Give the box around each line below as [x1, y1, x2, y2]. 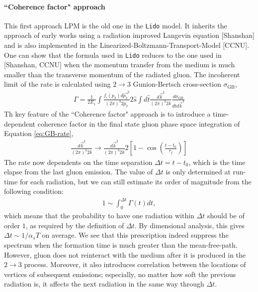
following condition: [4, 186, 64, 196]
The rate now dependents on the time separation [4, 156, 153, 167]
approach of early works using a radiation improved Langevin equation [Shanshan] [4, 30, 255, 40]
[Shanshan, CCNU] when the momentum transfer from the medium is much [4, 59, 235, 70]
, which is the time [188, 156, 246, 167]
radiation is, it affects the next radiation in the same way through [4, 279, 204, 289]
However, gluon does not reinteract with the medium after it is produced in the [4, 249, 246, 260]
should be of [207, 210, 245, 221]
